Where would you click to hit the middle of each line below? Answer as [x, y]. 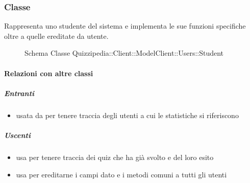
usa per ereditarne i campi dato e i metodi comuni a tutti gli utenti [121, 174]
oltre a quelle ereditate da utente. [56, 36]
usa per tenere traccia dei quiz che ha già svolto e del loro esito [115, 157]
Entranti [19, 93]
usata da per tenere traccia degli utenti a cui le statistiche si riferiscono [127, 115]
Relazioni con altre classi [49, 73]
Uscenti [17, 135]
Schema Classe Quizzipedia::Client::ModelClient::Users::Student [124, 53]
